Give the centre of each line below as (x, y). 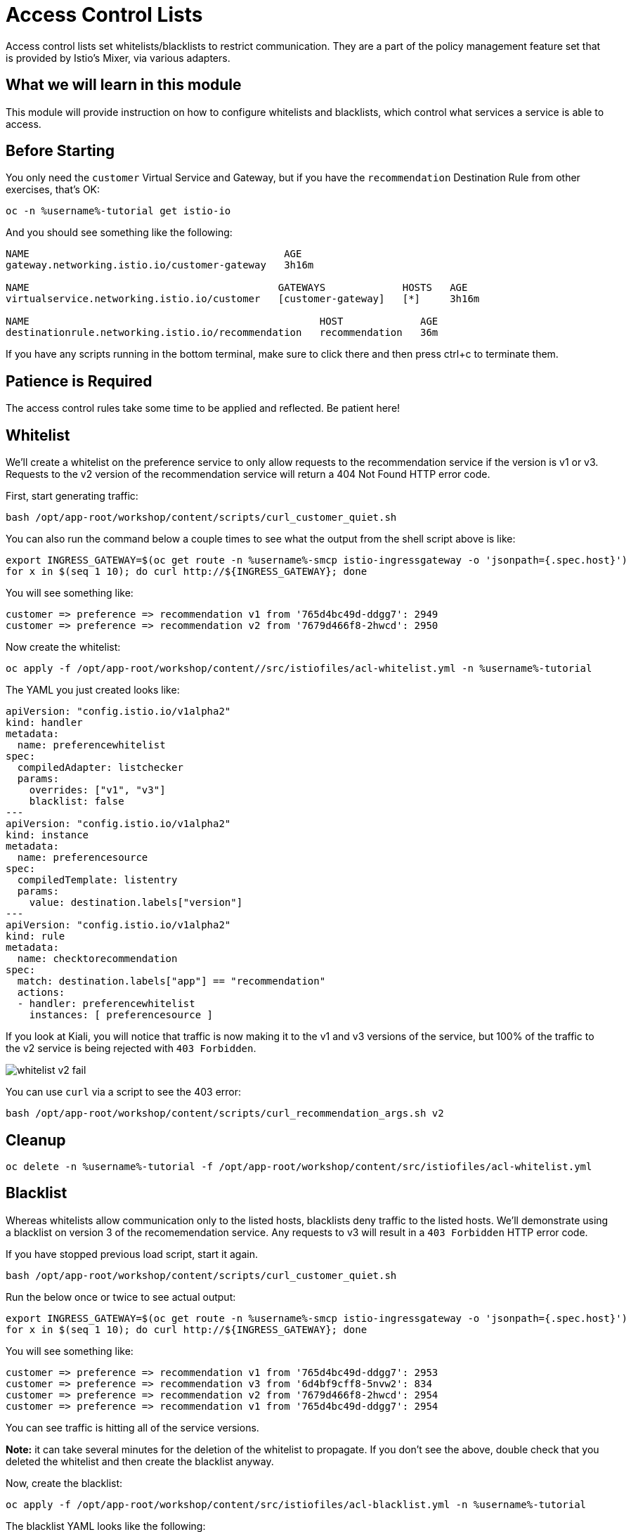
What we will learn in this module (124, 85)
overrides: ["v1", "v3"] (97, 790)
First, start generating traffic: (72, 496)
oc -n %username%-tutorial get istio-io (118, 211)
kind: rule (35, 936)
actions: (41, 993)
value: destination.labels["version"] (136, 903)
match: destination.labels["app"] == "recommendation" (171, 981)
